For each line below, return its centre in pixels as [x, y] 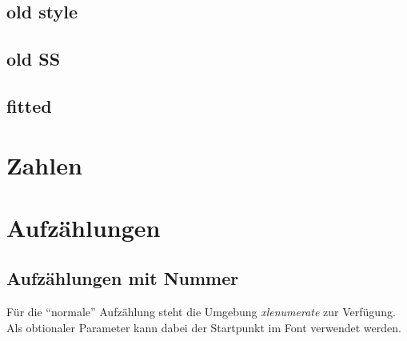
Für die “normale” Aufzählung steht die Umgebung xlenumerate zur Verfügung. [201, 312]
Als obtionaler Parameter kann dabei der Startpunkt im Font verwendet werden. [204, 327]
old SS [34, 59]
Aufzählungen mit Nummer [123, 278]
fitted [29, 105]
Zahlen [44, 164]
